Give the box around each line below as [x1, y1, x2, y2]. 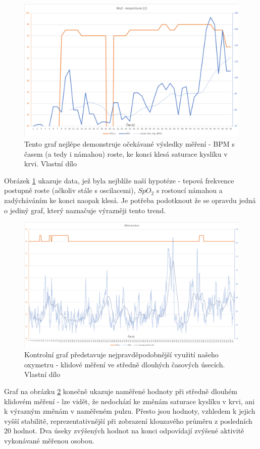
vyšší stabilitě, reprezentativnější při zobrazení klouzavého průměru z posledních [4, 415, 252, 426]
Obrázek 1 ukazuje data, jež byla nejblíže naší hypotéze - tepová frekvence [4, 175, 234, 185]
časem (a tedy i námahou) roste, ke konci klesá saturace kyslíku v [24, 148, 228, 159]
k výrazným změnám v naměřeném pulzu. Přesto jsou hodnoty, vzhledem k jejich [4, 406, 255, 416]
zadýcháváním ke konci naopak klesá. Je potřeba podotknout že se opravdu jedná [4, 195, 256, 205]
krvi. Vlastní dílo [24, 158, 77, 169]
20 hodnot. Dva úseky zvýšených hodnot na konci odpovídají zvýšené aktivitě [4, 425, 244, 436]
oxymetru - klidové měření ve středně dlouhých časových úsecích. [24, 359, 225, 369]
